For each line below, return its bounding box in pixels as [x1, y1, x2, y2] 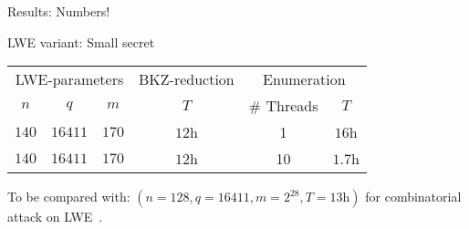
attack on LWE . [7, 207, 103, 226]
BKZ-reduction [139, 68, 234, 90]
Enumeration [263, 68, 346, 90]
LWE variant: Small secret [7, 32, 155, 51]
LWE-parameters [15, 68, 124, 90]
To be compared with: [7, 187, 130, 206]
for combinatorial [365, 187, 462, 206]
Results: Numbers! [7, 2, 110, 20]
